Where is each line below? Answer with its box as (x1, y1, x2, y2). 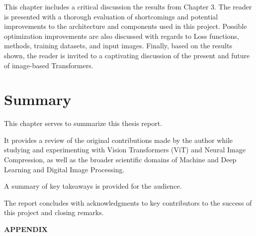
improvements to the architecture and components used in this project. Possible (4, 21, 247, 31)
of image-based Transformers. (4, 60, 93, 70)
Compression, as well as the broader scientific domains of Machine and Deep (4, 154, 237, 165)
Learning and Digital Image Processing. (4, 164, 125, 174)
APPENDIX (4, 224, 48, 235)
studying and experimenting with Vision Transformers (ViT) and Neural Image (4, 144, 246, 155)
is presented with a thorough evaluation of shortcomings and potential (4, 11, 218, 21)
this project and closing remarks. (4, 207, 104, 218)
